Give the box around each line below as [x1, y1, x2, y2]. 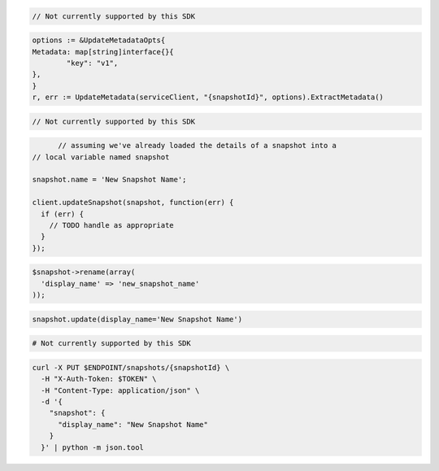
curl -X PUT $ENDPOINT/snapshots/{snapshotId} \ [32, 363, 230, 372]
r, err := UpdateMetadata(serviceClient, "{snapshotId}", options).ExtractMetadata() [32, 93, 384, 102]
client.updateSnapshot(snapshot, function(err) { [32, 198, 234, 207]
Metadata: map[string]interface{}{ [32, 47, 174, 56]
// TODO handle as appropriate [49, 220, 174, 230]
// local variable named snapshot [32, 152, 170, 162]
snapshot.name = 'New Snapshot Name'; [32, 175, 187, 185]
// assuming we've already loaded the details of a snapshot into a [58, 141, 337, 150]
